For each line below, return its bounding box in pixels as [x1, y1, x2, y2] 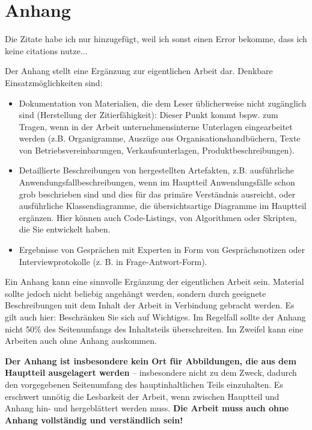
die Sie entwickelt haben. [19, 223, 111, 235]
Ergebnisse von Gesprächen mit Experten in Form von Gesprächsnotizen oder [19, 243, 305, 256]
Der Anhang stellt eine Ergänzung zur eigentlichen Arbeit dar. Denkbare [5, 64, 273, 77]
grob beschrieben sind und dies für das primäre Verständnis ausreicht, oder [19, 187, 296, 200]
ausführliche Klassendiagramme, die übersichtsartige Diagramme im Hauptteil [19, 199, 307, 212]
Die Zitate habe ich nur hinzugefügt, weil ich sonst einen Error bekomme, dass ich [5, 33, 307, 45]
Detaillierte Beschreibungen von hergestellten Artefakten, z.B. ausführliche [19, 164, 294, 176]
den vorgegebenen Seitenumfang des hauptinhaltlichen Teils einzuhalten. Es [5, 378, 283, 390]
